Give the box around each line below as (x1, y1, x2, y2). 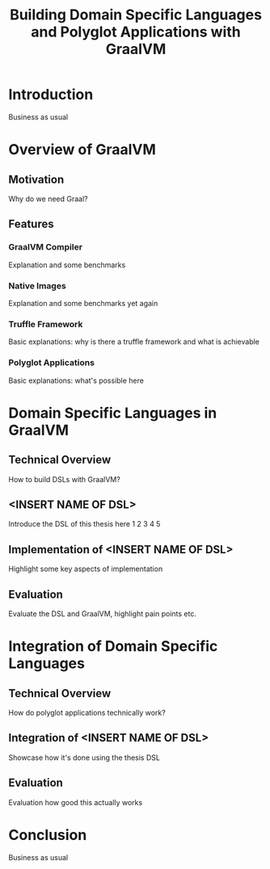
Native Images (8, 280, 66, 292)
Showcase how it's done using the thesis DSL (8, 753, 160, 762)
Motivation (8, 172, 65, 187)
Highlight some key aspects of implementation (8, 564, 163, 574)
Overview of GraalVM (8, 141, 156, 159)
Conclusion (8, 825, 87, 844)
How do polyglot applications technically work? (8, 707, 166, 717)
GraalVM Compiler (8, 241, 83, 253)
